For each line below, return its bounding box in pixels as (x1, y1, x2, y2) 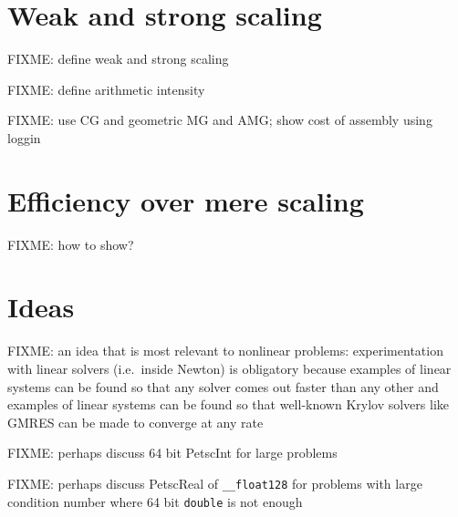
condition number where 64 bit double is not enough (7, 491, 303, 511)
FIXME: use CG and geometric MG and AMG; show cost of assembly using (7, 110, 432, 129)
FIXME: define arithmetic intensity (7, 79, 205, 98)
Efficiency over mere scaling (7, 181, 364, 219)
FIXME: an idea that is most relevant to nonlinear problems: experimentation (7, 341, 443, 360)
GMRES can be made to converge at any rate (7, 412, 264, 431)
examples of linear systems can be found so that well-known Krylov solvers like (7, 395, 450, 414)
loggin (7, 128, 41, 147)
